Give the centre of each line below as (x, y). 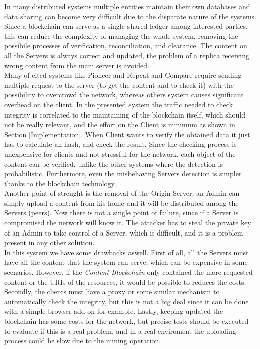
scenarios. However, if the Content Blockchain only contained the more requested (128, 272)
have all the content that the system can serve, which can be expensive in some (126, 262)
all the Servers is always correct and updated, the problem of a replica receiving (127, 55)
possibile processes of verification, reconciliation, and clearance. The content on (126, 45)
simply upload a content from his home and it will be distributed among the (121, 203)
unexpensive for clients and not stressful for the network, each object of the (120, 153)
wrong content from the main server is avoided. (77, 65)
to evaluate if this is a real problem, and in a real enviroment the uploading (120, 331)
